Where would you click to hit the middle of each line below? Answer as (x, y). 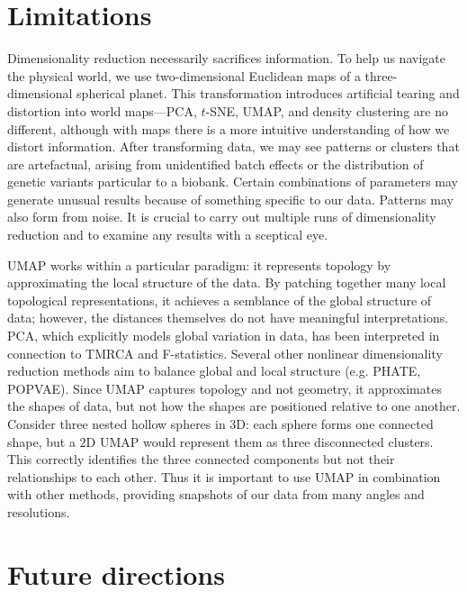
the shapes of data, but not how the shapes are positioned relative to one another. (234, 406)
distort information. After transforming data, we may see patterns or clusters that (233, 146)
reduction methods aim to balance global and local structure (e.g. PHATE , (214, 371)
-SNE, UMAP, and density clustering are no (327, 110)
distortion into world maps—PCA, (102, 110)
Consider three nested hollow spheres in (117, 424)
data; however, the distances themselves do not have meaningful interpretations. (228, 318)
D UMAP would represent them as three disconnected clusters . (260, 441)
